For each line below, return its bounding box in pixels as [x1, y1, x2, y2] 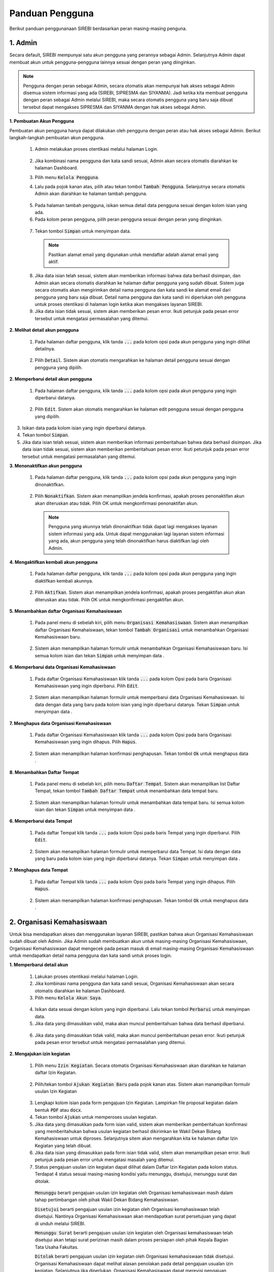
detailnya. [35, 345, 55, 352]
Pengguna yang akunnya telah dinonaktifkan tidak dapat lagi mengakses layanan [48, 524, 218, 530]
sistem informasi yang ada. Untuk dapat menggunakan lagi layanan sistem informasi [48, 531, 224, 537]
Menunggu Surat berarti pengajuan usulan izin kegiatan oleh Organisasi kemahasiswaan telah [35, 1229, 233, 1236]
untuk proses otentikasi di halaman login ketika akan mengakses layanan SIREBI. [35, 301, 203, 307]
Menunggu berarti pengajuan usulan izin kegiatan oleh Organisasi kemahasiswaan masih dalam [35, 1190, 233, 1196]
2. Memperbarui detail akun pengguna [9, 376, 92, 382]
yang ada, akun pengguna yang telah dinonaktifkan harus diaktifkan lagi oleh [48, 538, 209, 544]
